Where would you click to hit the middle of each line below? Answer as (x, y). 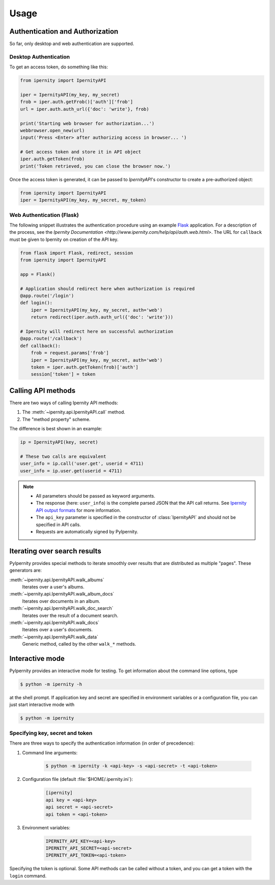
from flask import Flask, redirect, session (77, 253)
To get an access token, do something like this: (59, 67)
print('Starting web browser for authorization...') (87, 123)
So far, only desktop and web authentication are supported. (72, 44)
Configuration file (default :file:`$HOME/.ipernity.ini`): (78, 779)
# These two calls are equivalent (63, 456)
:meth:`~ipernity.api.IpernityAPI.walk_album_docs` (62, 594)
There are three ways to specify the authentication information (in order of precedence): (102, 743)
